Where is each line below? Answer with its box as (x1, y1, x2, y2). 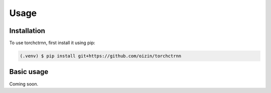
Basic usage (9, 67, 49, 76)
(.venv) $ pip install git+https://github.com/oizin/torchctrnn (20, 53, 182, 59)
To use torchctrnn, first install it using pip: (9, 40, 95, 46)
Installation (9, 26, 45, 35)
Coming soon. (9, 80, 39, 87)
